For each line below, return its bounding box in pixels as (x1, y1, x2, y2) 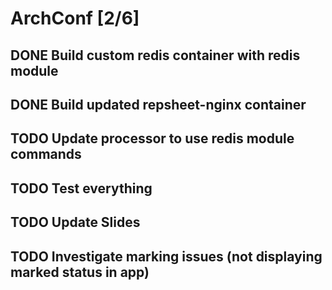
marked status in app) (10, 263, 150, 281)
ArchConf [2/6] (10, 7, 140, 30)
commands (10, 146, 82, 163)
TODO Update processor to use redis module (10, 130, 295, 147)
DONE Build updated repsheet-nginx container (10, 96, 307, 113)
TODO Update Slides (10, 214, 141, 231)
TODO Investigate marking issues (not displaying (10, 248, 323, 265)
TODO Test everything (10, 180, 153, 197)
